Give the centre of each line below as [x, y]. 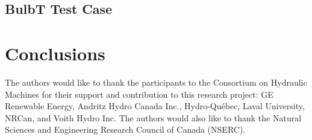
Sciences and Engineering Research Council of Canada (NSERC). [125, 129]
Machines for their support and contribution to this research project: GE [139, 94]
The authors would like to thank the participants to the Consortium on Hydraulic [156, 82]
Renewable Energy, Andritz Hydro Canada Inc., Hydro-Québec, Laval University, [155, 106]
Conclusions [55, 53]
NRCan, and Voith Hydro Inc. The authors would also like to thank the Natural [153, 117]
